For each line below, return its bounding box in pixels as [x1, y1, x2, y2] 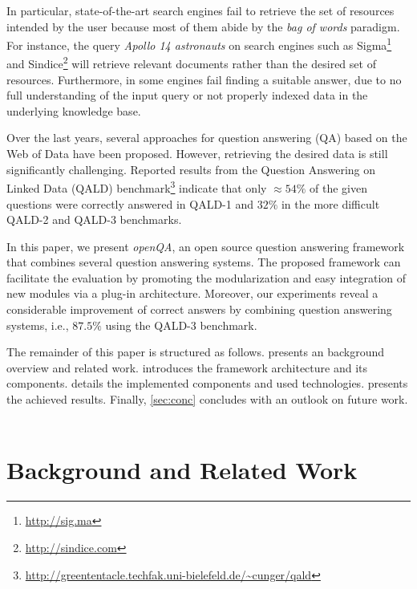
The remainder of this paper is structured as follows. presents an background [6, 343, 384, 360]
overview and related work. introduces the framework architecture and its [6, 359, 368, 376]
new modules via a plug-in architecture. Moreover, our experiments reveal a [6, 285, 379, 302]
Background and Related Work [6, 453, 358, 486]
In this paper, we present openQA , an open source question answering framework [6, 238, 405, 254]
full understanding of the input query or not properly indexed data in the [6, 87, 368, 104]
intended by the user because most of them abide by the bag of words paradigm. [6, 18, 400, 35]
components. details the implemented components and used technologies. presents [6, 375, 408, 392]
